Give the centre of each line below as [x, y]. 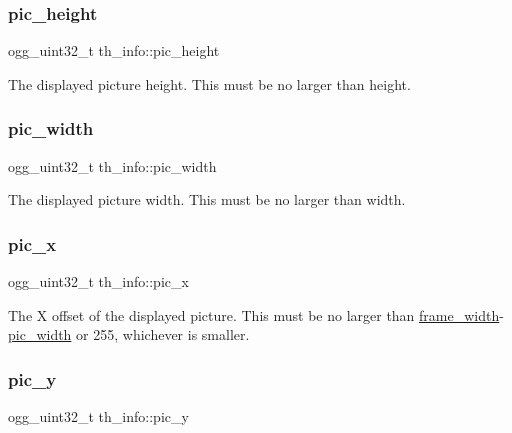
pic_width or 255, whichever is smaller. [129, 334]
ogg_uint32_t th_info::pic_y [98, 416]
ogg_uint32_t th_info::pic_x [98, 281]
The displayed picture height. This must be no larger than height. [209, 83]
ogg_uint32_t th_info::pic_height [114, 50]
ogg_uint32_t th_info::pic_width [112, 165]
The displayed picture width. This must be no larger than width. [207, 199]
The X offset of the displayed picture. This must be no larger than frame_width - [256, 314]
